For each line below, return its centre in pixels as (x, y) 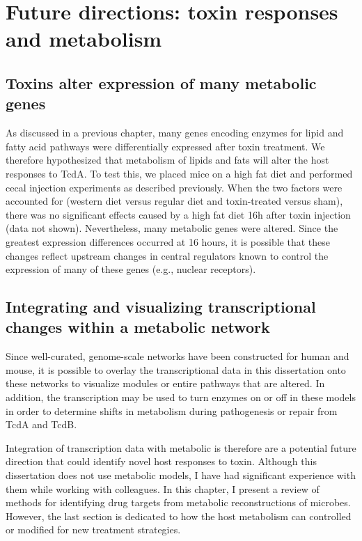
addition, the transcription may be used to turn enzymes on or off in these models (181, 397)
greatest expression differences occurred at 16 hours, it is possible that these (168, 241)
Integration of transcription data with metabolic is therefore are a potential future (181, 447)
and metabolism (84, 39)
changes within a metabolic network (138, 327)
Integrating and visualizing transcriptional (161, 307)
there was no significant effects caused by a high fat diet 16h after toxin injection (178, 214)
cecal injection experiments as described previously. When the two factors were (174, 187)
